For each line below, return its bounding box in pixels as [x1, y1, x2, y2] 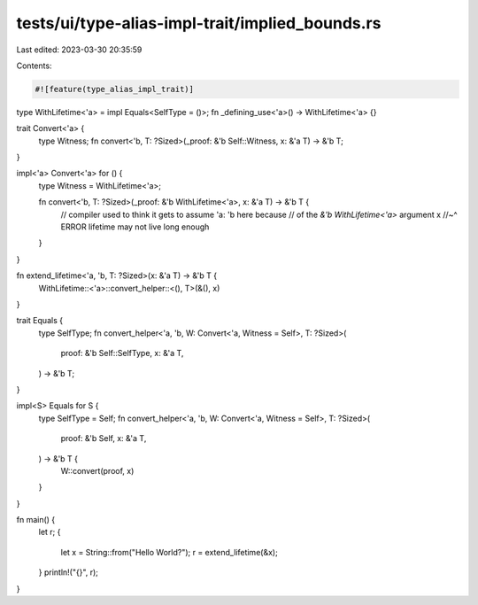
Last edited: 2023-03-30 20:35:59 [16, 44, 143, 55]
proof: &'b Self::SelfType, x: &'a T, [60, 348, 184, 359]
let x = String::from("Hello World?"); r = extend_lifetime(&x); [60, 547, 278, 557]
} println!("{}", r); [38, 567, 99, 578]
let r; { [38, 527, 61, 538]
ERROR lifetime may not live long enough [60, 221, 210, 232]
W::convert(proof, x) [60, 465, 135, 476]
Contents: [16, 60, 52, 71]
